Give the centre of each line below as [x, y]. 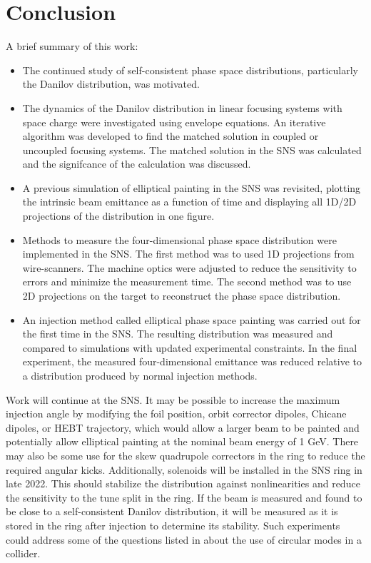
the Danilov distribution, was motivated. [111, 84]
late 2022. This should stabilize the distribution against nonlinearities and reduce [183, 483]
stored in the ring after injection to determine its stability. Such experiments [173, 525]
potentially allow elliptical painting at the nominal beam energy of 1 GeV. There [182, 441]
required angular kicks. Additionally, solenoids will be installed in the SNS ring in [184, 469]
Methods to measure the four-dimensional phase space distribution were [179, 239]
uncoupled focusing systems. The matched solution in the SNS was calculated [192, 149]
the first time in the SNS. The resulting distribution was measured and [178, 334]
